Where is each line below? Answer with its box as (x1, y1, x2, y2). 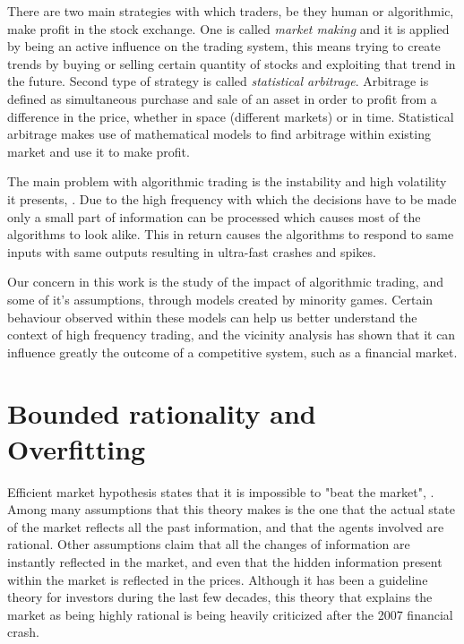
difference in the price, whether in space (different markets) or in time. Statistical (7, 107, 454, 125)
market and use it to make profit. (7, 142, 190, 160)
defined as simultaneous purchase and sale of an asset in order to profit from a (7, 89, 437, 107)
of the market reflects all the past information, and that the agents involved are (7, 517, 444, 536)
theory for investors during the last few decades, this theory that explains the (7, 588, 433, 606)
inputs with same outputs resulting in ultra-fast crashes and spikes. (7, 242, 376, 261)
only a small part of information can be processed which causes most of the (7, 207, 421, 226)
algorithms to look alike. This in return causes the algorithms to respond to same (7, 225, 454, 244)
